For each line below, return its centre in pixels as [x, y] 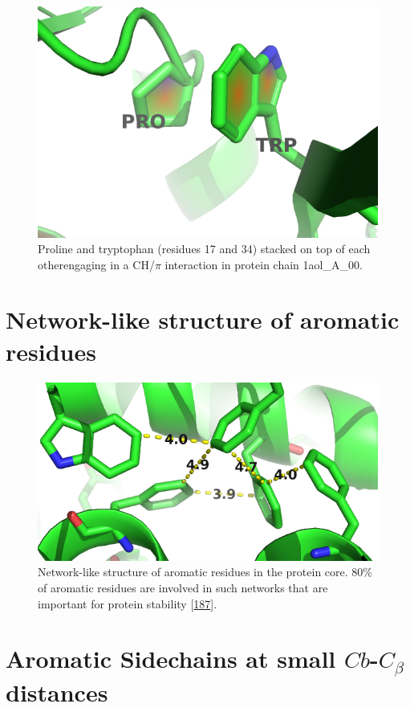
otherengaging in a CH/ [96, 264]
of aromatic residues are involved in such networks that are [183, 588]
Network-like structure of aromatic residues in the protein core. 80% [205, 572]
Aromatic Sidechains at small [171, 659]
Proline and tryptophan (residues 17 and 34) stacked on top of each [204, 249]
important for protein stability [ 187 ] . [128, 603]
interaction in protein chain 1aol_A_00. [264, 264]
